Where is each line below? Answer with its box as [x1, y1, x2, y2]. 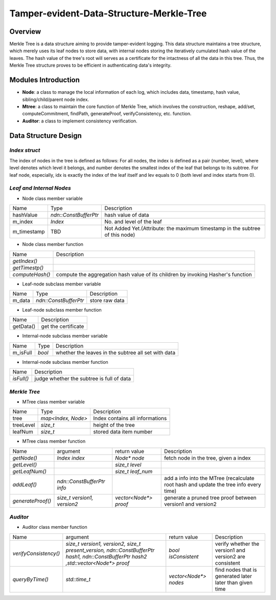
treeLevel [12, 422, 35, 429]
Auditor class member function [22, 524, 87, 530]
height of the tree [93, 422, 135, 429]
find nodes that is [215, 566, 257, 573]
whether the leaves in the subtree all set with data [55, 349, 176, 356]
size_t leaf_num [115, 468, 153, 475]
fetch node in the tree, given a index [164, 454, 251, 461]
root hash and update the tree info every [164, 481, 262, 488]
